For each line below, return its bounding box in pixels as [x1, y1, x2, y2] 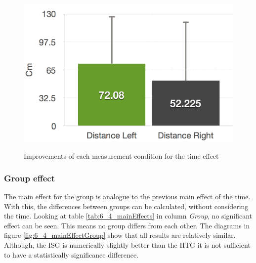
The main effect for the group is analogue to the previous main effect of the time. [4, 191, 251, 201]
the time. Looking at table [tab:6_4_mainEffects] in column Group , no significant [4, 211, 252, 221]
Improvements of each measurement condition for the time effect [24, 151, 219, 161]
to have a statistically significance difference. [4, 249, 139, 260]
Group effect [4, 172, 55, 184]
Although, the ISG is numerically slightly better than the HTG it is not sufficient [4, 239, 251, 250]
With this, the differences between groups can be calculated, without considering [4, 201, 249, 211]
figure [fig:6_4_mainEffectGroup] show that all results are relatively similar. [4, 230, 236, 240]
